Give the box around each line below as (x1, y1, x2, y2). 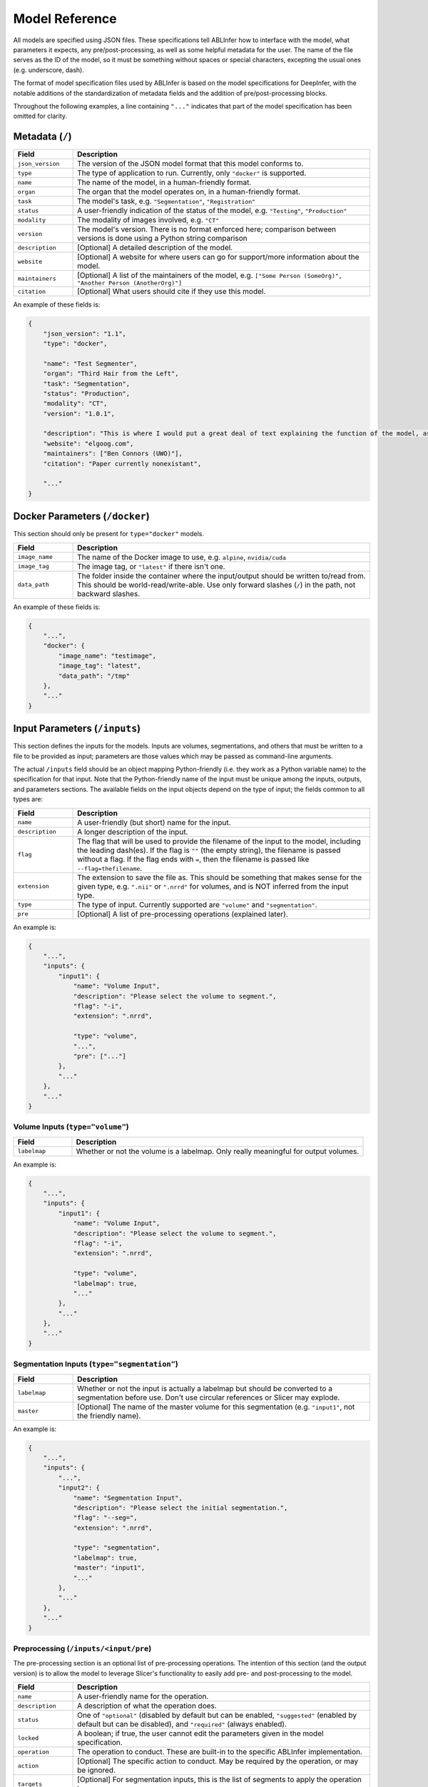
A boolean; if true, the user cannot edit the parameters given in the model (77, 1728, 324, 1738)
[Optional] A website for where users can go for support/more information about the (77, 252, 360, 262)
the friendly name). (77, 1410, 141, 1420)
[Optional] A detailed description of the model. (77, 243, 233, 253)
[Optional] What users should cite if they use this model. (77, 287, 266, 297)
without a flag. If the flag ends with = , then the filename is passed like (77, 854, 310, 864)
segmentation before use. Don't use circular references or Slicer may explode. (77, 1392, 340, 1402)
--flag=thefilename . (77, 863, 143, 873)
